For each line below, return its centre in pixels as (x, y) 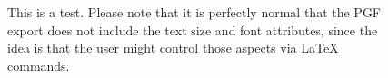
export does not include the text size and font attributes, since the (193, 29)
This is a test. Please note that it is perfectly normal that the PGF (194, 12)
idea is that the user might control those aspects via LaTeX (173, 48)
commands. (39, 65)
